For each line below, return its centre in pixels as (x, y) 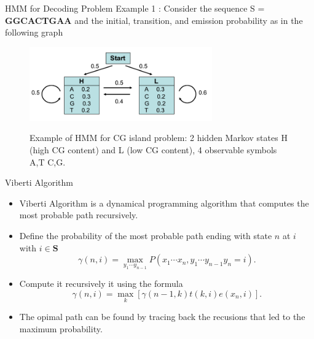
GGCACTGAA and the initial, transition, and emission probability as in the (154, 20)
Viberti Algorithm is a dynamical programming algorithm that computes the (164, 203)
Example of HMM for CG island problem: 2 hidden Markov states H (159, 138)
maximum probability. (61, 328)
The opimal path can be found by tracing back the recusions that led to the (162, 317)
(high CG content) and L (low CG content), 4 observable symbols (153, 149)
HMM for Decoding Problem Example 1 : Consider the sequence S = (135, 8)
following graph (34, 32)
